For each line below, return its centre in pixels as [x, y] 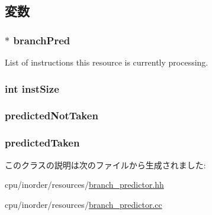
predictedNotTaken [52, 115]
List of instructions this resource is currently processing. [107, 62]
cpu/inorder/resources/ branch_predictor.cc [83, 204]
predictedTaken [42, 143]
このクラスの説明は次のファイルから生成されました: [105, 164]
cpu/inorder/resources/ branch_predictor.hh [84, 185]
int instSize [32, 88]
